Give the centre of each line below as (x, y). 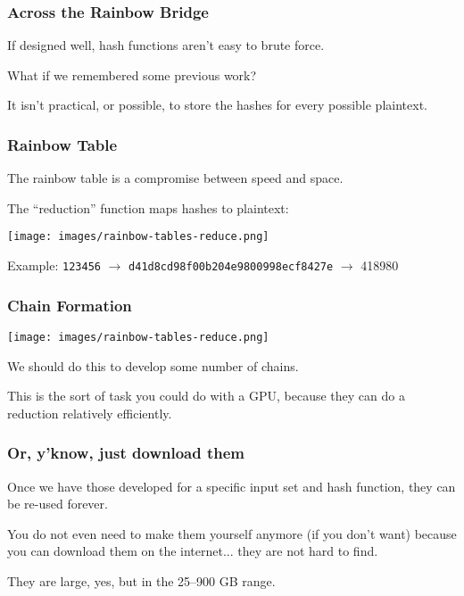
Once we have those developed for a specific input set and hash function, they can (232, 486)
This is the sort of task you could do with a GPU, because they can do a (206, 396)
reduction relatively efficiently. (90, 413)
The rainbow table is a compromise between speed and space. (175, 178)
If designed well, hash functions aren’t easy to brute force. (166, 45)
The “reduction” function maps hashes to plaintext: (148, 207)
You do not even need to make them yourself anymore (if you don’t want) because (232, 533)
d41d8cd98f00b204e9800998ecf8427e (231, 267)
